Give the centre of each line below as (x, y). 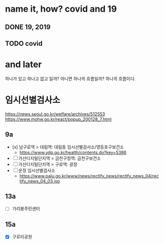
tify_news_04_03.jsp (40, 181)
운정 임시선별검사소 (37, 170)
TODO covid (24, 43)
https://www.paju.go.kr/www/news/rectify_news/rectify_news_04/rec (89, 176)
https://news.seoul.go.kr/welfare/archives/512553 (55, 114)
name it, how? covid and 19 (61, 9)
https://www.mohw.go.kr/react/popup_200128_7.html (58, 119)
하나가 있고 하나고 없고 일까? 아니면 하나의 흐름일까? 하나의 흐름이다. (70, 79)
